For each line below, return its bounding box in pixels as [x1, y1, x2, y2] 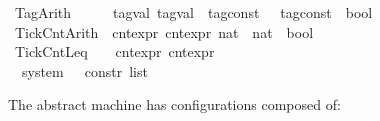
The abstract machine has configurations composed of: [8, 94, 341, 115]
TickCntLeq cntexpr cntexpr [14, 41, 215, 62]
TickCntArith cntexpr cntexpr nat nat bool [14, 21, 314, 42]
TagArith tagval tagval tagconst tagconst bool [14, 2, 373, 22]
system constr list [21, 60, 148, 81]
